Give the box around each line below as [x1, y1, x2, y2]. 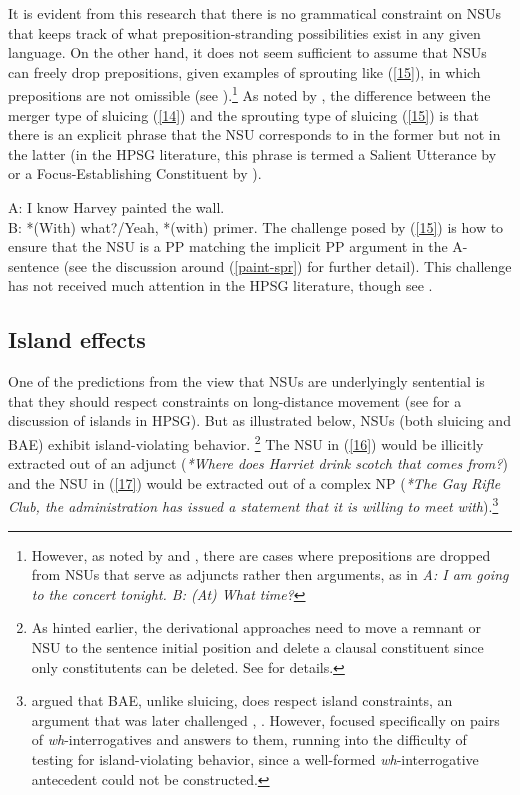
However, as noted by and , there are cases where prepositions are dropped [31, 544, 491, 565]
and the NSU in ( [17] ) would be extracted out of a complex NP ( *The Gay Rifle [8, 472, 501, 493]
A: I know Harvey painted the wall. [8, 197, 225, 217]
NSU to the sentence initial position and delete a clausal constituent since [31, 637, 484, 658]
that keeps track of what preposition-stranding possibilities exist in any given [8, 22, 481, 43]
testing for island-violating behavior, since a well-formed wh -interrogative [31, 748, 479, 769]
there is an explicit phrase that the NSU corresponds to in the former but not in [8, 124, 501, 145]
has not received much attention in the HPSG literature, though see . [8, 275, 433, 296]
